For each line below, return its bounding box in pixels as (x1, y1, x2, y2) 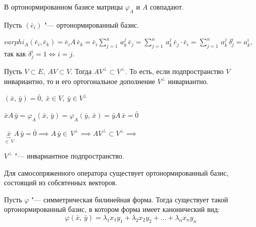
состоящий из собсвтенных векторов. (4, 177, 117, 188)
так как (4, 48, 26, 59)
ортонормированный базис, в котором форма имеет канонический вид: (4, 204, 220, 214)
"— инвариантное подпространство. (15, 150, 124, 161)
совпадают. (150, 2, 184, 12)
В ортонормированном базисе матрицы (4, 2, 123, 12)
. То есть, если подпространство (125, 65, 224, 76)
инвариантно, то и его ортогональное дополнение (4, 75, 155, 86)
